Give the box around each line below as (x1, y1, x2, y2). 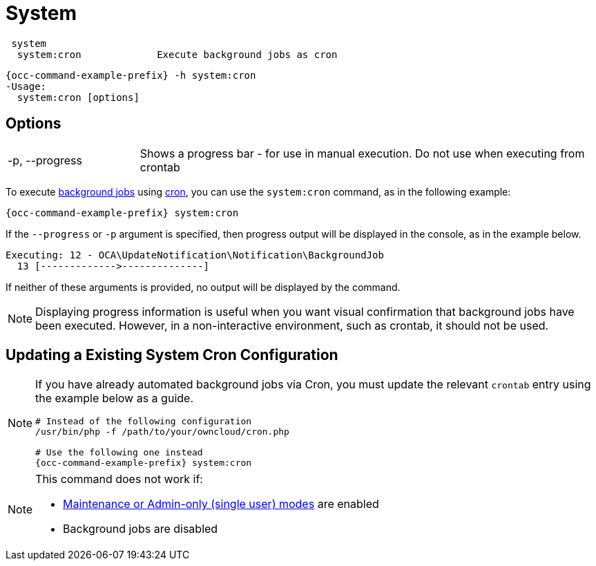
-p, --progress (8, 153, 82, 167)
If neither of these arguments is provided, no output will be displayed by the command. (6, 281, 401, 293)
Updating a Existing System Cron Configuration (6, 346, 338, 364)
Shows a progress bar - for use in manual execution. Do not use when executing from (140, 146, 585, 160)
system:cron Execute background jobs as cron (17, 48, 338, 60)
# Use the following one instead (35, 447, 203, 458)
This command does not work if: (35, 472, 203, 487)
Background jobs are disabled (63, 522, 218, 536)
